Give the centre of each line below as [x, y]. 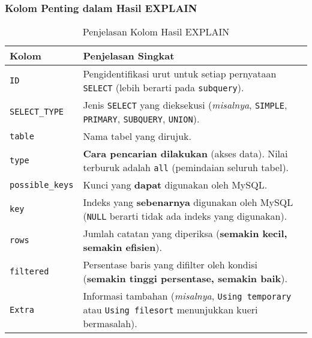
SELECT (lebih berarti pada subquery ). [163, 88]
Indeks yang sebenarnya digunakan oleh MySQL [188, 202]
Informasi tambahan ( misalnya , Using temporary [187, 296]
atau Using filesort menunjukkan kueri [170, 310]
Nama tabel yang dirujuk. [137, 136]
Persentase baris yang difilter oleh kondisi [170, 265]
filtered [29, 272]
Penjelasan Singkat [129, 56]
